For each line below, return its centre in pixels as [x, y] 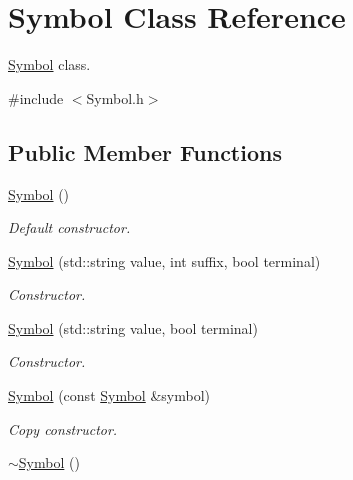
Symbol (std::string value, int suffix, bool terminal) [164, 260]
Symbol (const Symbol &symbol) [109, 395]
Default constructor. [69, 227]
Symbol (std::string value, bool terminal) [133, 327]
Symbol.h [115, 97]
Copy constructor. [63, 428]
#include [36, 97]
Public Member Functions [145, 151]
